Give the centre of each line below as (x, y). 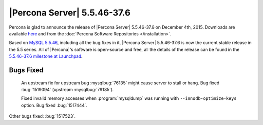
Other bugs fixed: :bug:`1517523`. (42, 116)
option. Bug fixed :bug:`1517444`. (54, 105)
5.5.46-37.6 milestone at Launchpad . (46, 56)
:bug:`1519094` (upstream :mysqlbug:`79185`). (67, 89)
